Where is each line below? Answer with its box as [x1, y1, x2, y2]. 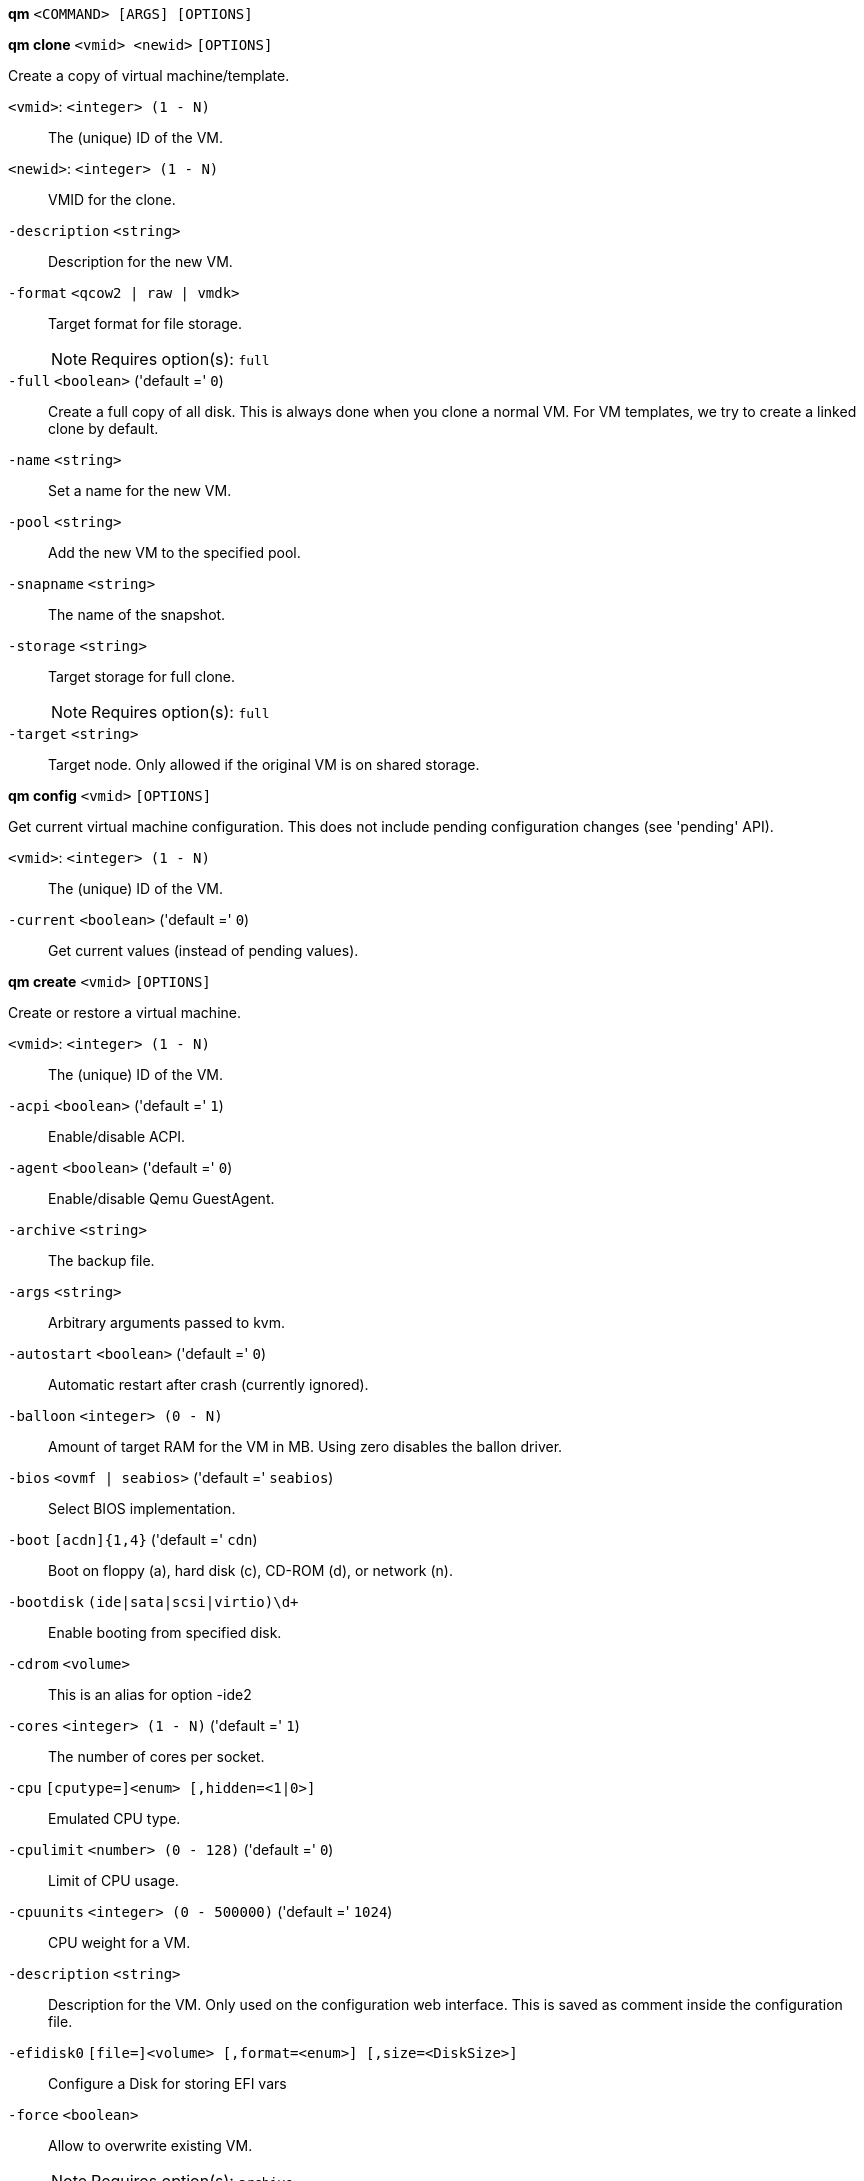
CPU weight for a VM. [48, 1934, 191, 1951]
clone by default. [48, 420, 159, 437]
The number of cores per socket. [48, 1748, 265, 1765]
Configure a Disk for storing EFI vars [48, 2075, 287, 2092]
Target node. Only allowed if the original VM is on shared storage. [48, 756, 480, 773]
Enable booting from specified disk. [48, 1624, 282, 1641]
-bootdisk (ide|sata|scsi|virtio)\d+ [8, 1594, 299, 1610]
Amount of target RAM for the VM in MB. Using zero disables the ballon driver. [48, 1438, 563, 1455]
